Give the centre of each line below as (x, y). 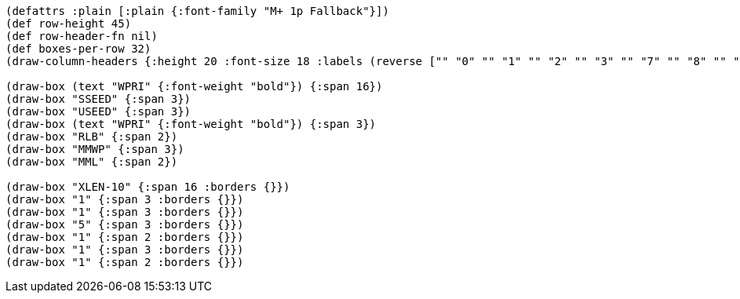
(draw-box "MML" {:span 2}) (92, 162)
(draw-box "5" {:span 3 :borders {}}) (125, 224)
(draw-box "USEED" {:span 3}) (98, 111)
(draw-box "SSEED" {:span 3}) (98, 99)
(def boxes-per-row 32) (78, 49)
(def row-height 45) (69, 24)
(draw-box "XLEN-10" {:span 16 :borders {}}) (148, 187)
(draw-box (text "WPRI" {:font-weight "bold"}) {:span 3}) (191, 124)
